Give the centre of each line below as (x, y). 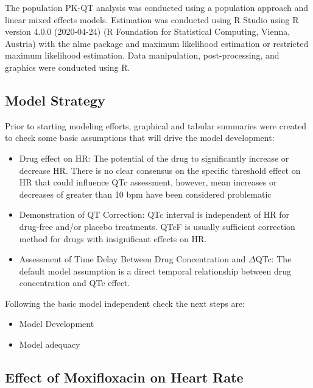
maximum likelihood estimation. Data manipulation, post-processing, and (142, 55)
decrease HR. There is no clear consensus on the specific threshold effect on (160, 170)
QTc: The (273, 259)
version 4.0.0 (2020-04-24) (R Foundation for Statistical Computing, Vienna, (148, 31)
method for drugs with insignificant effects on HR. (113, 238)
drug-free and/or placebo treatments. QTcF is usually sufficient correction (157, 226)
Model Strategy (55, 100)
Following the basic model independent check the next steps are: (125, 303)
